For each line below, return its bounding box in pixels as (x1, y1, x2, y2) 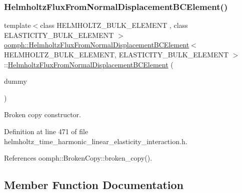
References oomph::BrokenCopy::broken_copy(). (4, 153, 152, 163)
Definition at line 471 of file (4, 126, 88, 136)
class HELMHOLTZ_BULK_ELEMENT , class (40, 20, 188, 30)
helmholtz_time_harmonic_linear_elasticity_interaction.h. (4, 136, 187, 146)
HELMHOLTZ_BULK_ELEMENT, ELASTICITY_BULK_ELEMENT (4, 49, 229, 59)
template (4, 20, 31, 30)
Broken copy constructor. (4, 109, 81, 120)
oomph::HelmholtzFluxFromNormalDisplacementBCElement (4, 39, 189, 50)
